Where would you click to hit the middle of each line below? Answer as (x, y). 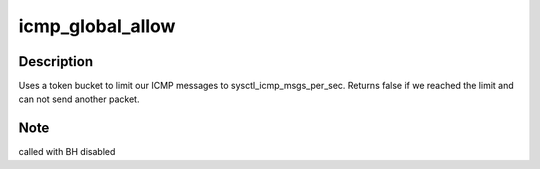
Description (56, 61)
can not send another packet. (79, 99)
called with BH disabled (67, 152)
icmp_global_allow (97, 26)
